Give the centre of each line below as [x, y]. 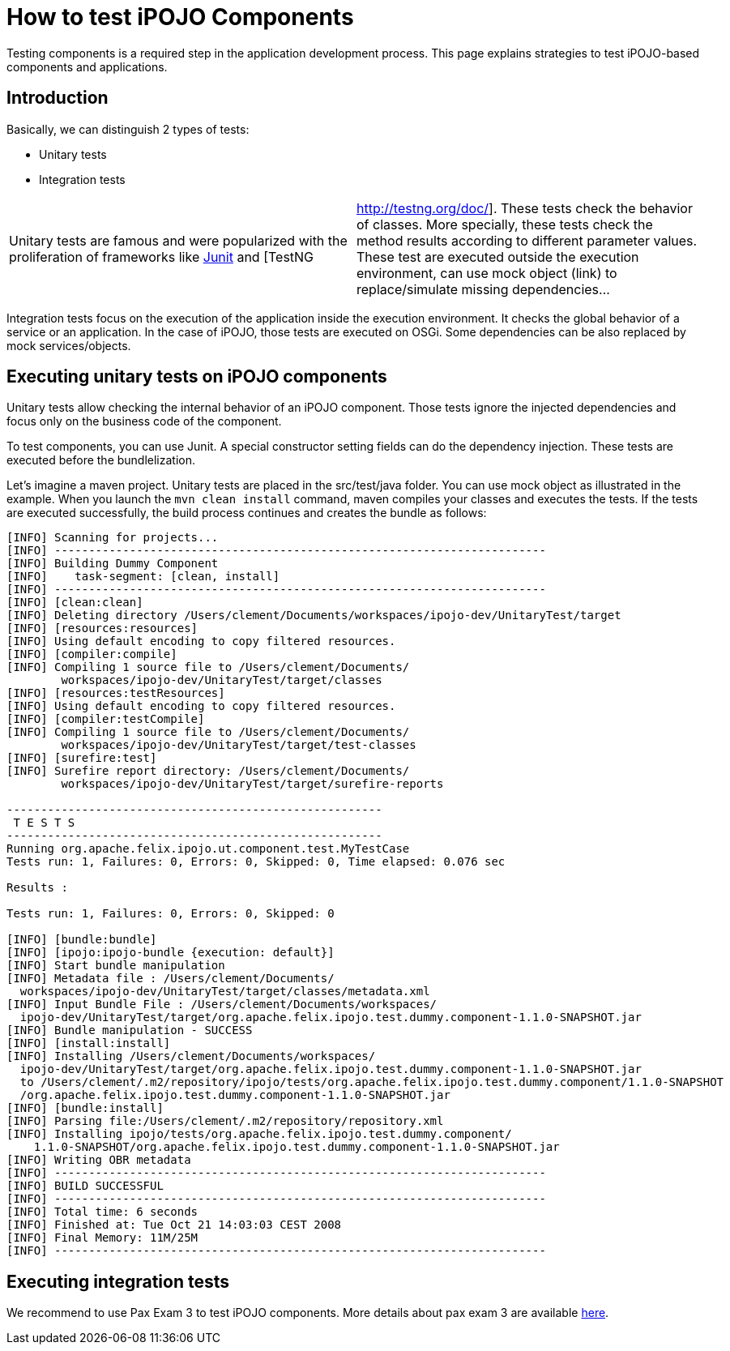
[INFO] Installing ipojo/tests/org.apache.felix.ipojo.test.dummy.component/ [259, 1134]
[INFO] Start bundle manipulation [116, 966]
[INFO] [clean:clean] [75, 603]
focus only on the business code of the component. [144, 421]
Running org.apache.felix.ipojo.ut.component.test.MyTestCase [208, 849]
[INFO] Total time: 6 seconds [102, 1212]
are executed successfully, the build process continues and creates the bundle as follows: [247, 513]
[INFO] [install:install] [89, 1043]
